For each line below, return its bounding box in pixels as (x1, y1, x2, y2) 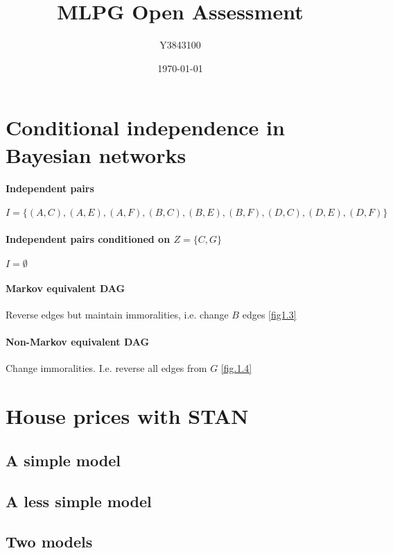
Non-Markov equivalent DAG (6, 334, 150, 349)
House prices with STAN (6, 402, 249, 430)
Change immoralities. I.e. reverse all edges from (6, 361, 207, 375)
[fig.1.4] (220, 361, 252, 375)
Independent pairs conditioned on (6, 232, 171, 246)
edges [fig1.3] (242, 307, 297, 322)
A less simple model (6, 490, 152, 511)
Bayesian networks (6, 140, 186, 169)
